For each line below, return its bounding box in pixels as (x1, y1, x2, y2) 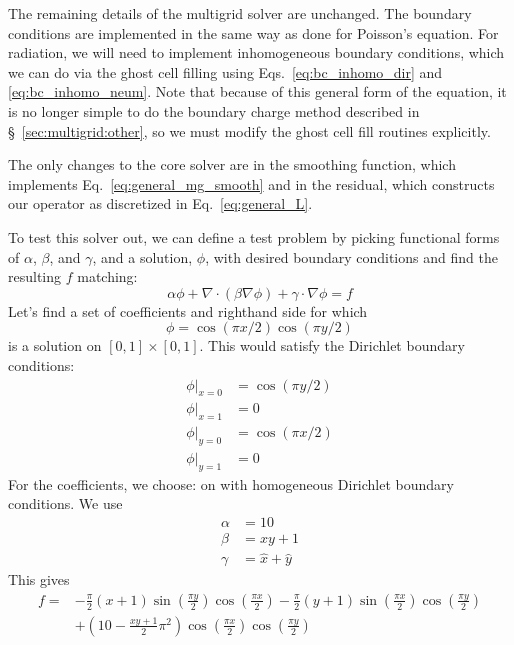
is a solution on (8, 335, 102, 356)
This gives (8, 569, 70, 590)
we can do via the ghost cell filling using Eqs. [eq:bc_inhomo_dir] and (8, 61, 443, 82)
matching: (77, 266, 138, 287)
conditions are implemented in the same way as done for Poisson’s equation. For (8, 22, 499, 43)
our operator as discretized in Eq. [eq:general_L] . (8, 193, 313, 214)
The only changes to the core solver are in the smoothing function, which (8, 154, 456, 175)
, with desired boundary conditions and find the (205, 246, 498, 267)
